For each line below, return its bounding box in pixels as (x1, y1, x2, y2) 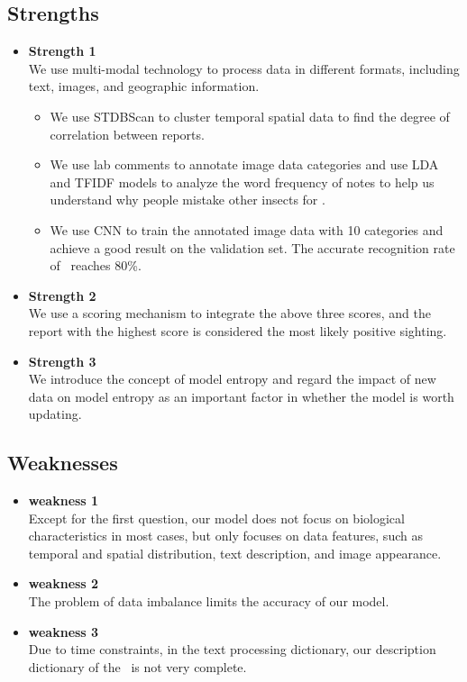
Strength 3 (28, 351, 96, 370)
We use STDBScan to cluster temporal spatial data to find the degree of (50, 106, 450, 125)
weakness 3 (28, 622, 99, 641)
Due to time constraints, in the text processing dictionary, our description (28, 640, 436, 659)
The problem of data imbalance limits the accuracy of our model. (28, 592, 389, 611)
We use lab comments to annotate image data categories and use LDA (50, 155, 439, 174)
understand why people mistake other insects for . (50, 190, 325, 209)
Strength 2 (28, 286, 96, 305)
